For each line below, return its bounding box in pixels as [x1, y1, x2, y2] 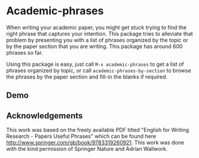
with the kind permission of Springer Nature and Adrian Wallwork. [6, 146, 168, 153]
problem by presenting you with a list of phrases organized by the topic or [6, 36, 188, 43]
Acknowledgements [6, 110, 83, 121]
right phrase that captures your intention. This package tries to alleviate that [6, 30, 193, 37]
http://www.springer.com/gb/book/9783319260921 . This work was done [6, 139, 184, 146]
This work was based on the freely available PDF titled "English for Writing [6, 127, 189, 134]
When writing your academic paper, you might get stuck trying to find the [6, 24, 187, 31]
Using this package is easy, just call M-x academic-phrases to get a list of [6, 61, 184, 68]
